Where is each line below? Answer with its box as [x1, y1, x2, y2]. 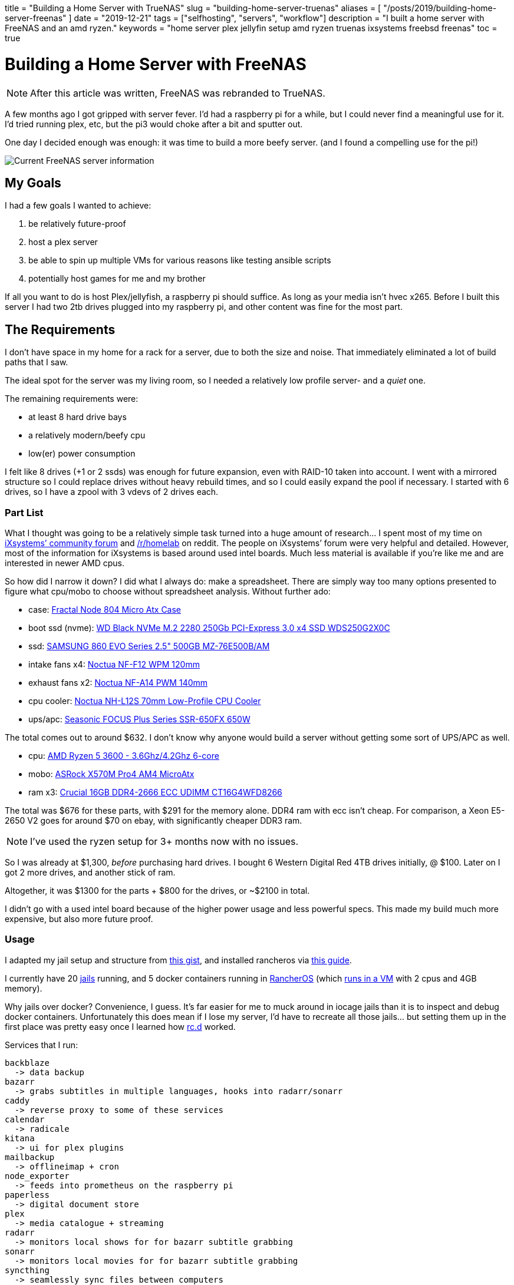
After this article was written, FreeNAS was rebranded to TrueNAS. [30, 87, 325, 99]
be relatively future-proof [28, 219, 126, 229]
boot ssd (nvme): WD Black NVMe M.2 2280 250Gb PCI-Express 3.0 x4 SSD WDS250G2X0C [28, 622, 390, 633]
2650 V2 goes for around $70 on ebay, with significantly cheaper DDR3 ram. [5, 815, 302, 825]
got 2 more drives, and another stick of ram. [5, 867, 176, 877]
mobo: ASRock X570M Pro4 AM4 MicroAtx [28, 768, 195, 779]
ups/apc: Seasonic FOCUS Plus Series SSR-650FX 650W [28, 713, 251, 724]
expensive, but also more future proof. [5, 913, 153, 924]
